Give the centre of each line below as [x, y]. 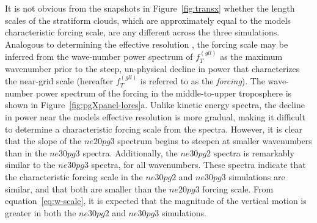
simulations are [257, 176]
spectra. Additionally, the [130, 152]
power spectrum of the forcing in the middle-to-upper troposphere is [164, 93]
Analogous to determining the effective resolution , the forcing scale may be [147, 44]
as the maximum [251, 57]
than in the [26, 152]
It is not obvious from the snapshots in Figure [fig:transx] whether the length [150, 8]
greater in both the [41, 212]
